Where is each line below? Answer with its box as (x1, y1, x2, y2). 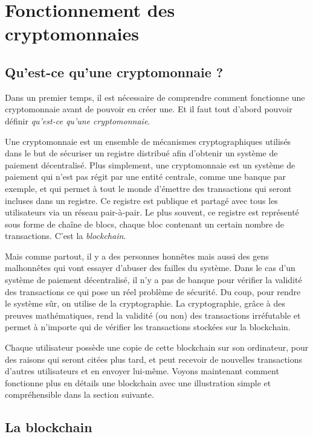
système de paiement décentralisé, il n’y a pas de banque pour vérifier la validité (5, 273, 302, 286)
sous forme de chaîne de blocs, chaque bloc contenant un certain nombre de (5, 217, 284, 230)
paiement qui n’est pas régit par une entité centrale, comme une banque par (5, 170, 286, 183)
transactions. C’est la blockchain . (5, 229, 126, 242)
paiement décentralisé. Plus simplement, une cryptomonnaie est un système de (5, 158, 295, 171)
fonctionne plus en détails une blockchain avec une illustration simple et (5, 376, 271, 389)
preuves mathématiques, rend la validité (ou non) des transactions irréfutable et (5, 308, 301, 321)
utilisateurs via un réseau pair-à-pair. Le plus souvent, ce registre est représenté (5, 206, 299, 218)
